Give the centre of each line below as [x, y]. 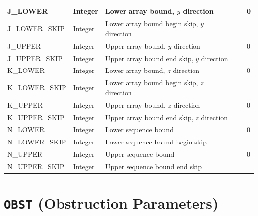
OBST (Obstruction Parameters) [111, 203]
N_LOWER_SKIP [37, 142]
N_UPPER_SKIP [36, 166]
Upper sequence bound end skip [154, 166]
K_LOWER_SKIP [37, 88]
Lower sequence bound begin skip [156, 142]
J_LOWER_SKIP [36, 29]
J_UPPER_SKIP [35, 58]
